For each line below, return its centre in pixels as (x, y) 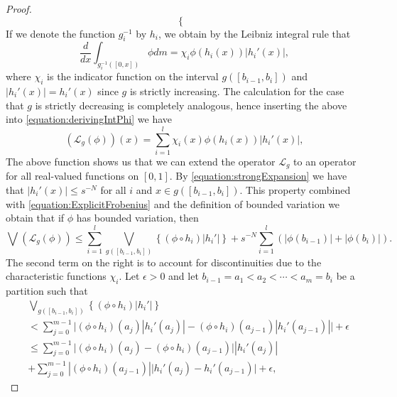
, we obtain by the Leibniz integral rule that (255, 33)
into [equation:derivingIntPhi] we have (89, 119)
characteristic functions (56, 276)
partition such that (47, 291)
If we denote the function (60, 33)
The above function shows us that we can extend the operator (141, 161)
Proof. (19, 9)
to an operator (325, 161)
